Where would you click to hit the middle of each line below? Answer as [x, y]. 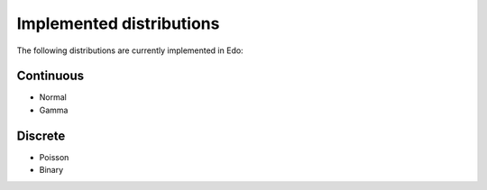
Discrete [41, 136]
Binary [51, 170]
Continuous [51, 76]
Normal [53, 97]
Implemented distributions [118, 23]
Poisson [54, 157]
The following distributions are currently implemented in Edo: [130, 50]
